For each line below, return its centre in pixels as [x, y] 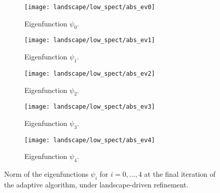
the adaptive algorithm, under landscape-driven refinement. [96, 185]
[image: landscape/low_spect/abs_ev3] [90, 107]
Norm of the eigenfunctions [46, 174]
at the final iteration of [180, 174]
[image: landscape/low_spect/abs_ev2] [90, 73]
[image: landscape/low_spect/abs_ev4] [90, 140]
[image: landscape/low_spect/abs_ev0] [90, 7]
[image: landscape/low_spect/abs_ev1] [90, 40]
